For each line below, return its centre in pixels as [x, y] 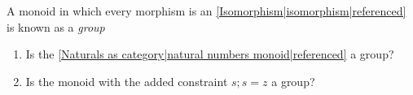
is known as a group [56, 26]
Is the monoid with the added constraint [127, 81]
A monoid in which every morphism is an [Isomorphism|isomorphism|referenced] [206, 11]
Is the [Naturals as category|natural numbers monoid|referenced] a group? [210, 54]
